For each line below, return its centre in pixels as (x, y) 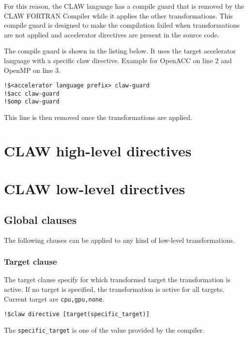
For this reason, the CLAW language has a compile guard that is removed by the (124, 6)
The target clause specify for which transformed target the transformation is (117, 279)
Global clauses (40, 219)
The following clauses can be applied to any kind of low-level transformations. (119, 240)
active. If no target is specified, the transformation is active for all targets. (114, 289)
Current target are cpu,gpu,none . (54, 298)
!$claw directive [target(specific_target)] (77, 314)
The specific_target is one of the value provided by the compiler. (104, 330)
